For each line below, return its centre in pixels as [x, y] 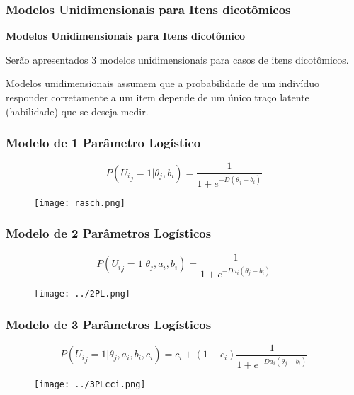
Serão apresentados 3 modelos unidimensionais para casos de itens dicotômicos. [177, 59]
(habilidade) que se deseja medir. [77, 111]
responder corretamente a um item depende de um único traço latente [158, 97]
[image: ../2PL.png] [82, 294]
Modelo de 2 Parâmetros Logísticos [109, 233]
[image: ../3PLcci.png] [90, 385]
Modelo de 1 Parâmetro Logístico [103, 143]
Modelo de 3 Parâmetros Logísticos [109, 324]
